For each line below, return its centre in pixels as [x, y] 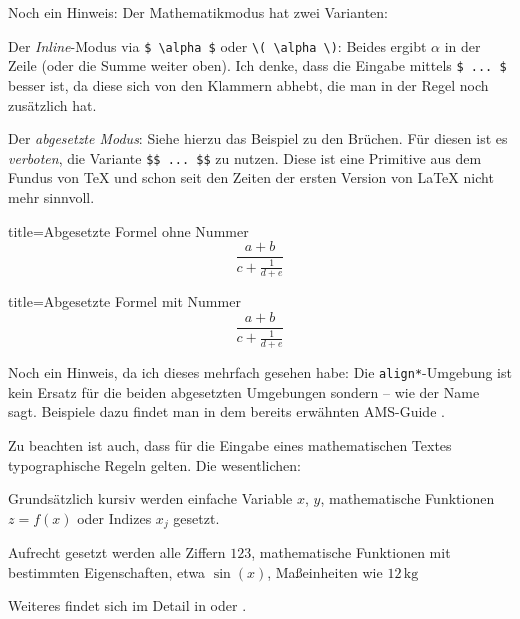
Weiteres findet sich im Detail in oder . [127, 605]
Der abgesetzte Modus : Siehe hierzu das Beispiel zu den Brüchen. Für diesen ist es [258, 138]
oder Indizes [114, 517]
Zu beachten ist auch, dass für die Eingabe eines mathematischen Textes [230, 445]
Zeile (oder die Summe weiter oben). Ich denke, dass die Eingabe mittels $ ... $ [257, 65]
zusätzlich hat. [52, 104]
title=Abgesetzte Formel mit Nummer [124, 301]
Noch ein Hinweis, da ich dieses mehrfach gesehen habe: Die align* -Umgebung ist [260, 372]
